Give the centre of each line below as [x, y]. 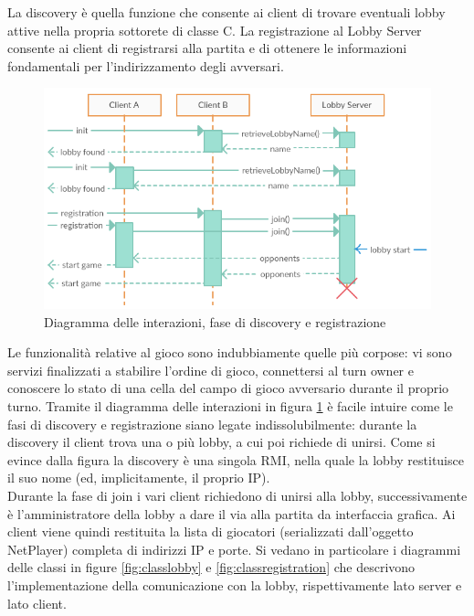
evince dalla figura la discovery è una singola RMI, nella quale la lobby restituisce [236, 459]
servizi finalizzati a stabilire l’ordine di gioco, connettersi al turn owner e [211, 370]
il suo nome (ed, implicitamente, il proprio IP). [139, 478]
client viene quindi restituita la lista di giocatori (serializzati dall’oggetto [211, 531]
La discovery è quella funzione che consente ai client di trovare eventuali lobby [226, 12]
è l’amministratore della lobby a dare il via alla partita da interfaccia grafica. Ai [232, 513]
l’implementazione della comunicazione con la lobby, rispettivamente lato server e [235, 584]
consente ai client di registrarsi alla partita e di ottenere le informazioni [207, 48]
